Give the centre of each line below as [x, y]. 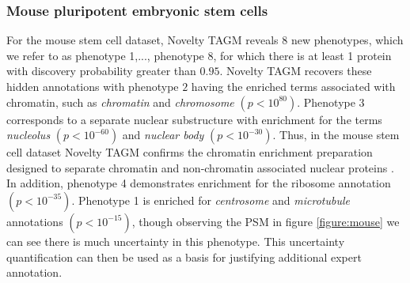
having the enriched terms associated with [293, 86]
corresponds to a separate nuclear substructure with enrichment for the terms [194, 119]
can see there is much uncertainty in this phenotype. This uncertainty [176, 241]
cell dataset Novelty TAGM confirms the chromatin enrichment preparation [190, 152]
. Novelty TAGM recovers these [296, 71]
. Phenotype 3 [331, 102]
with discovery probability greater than [101, 71]
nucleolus [28, 135]
